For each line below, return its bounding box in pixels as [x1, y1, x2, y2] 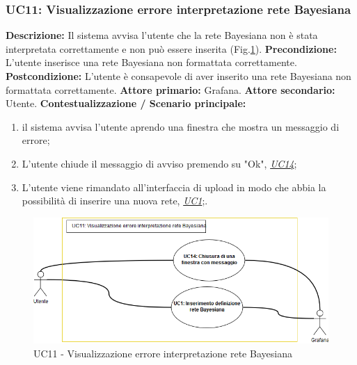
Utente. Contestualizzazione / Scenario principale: [6, 96, 246, 111]
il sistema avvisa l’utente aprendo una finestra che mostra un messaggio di [22, 119, 340, 133]
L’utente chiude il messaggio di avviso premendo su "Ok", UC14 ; [22, 156, 297, 170]
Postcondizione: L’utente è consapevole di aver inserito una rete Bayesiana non [6, 69, 351, 83]
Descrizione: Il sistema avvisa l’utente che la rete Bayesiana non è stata [6, 28, 318, 42]
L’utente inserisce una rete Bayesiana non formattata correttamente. [6, 55, 297, 70]
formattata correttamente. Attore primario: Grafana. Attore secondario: [6, 82, 335, 97]
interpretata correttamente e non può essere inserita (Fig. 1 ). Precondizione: [6, 41, 337, 56]
